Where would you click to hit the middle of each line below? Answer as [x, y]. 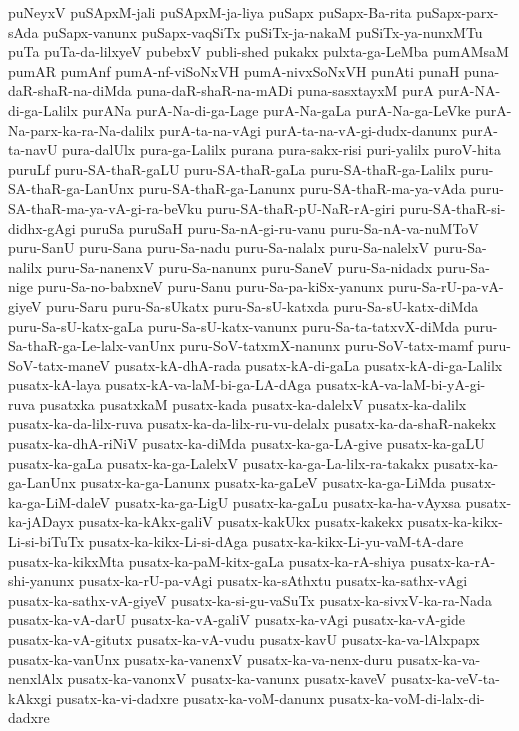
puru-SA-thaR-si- [452, 207]
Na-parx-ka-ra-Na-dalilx [81, 129]
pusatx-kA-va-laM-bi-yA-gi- [400, 384]
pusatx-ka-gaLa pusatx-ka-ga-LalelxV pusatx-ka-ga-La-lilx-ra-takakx [218, 462]
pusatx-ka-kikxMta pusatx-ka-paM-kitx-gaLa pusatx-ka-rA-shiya [207, 560]
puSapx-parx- [457, 12]
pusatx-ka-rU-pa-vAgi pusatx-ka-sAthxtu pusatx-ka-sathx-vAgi [273, 580]
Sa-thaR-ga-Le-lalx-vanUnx [91, 345]
